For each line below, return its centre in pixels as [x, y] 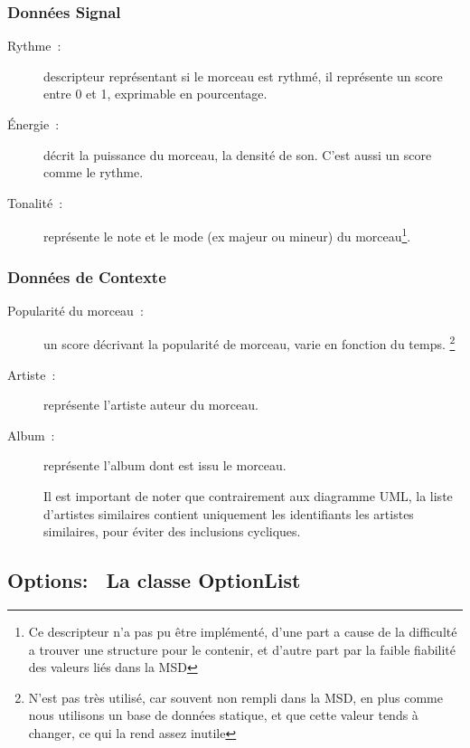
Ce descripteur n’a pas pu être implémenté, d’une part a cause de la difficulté [243, 632]
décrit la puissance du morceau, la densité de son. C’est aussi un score [238, 154]
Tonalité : [35, 202]
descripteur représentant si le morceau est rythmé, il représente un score [243, 76]
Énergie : [33, 124]
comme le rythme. [94, 172]
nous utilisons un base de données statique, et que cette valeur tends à [223, 715]
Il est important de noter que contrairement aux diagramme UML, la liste [248, 496]
